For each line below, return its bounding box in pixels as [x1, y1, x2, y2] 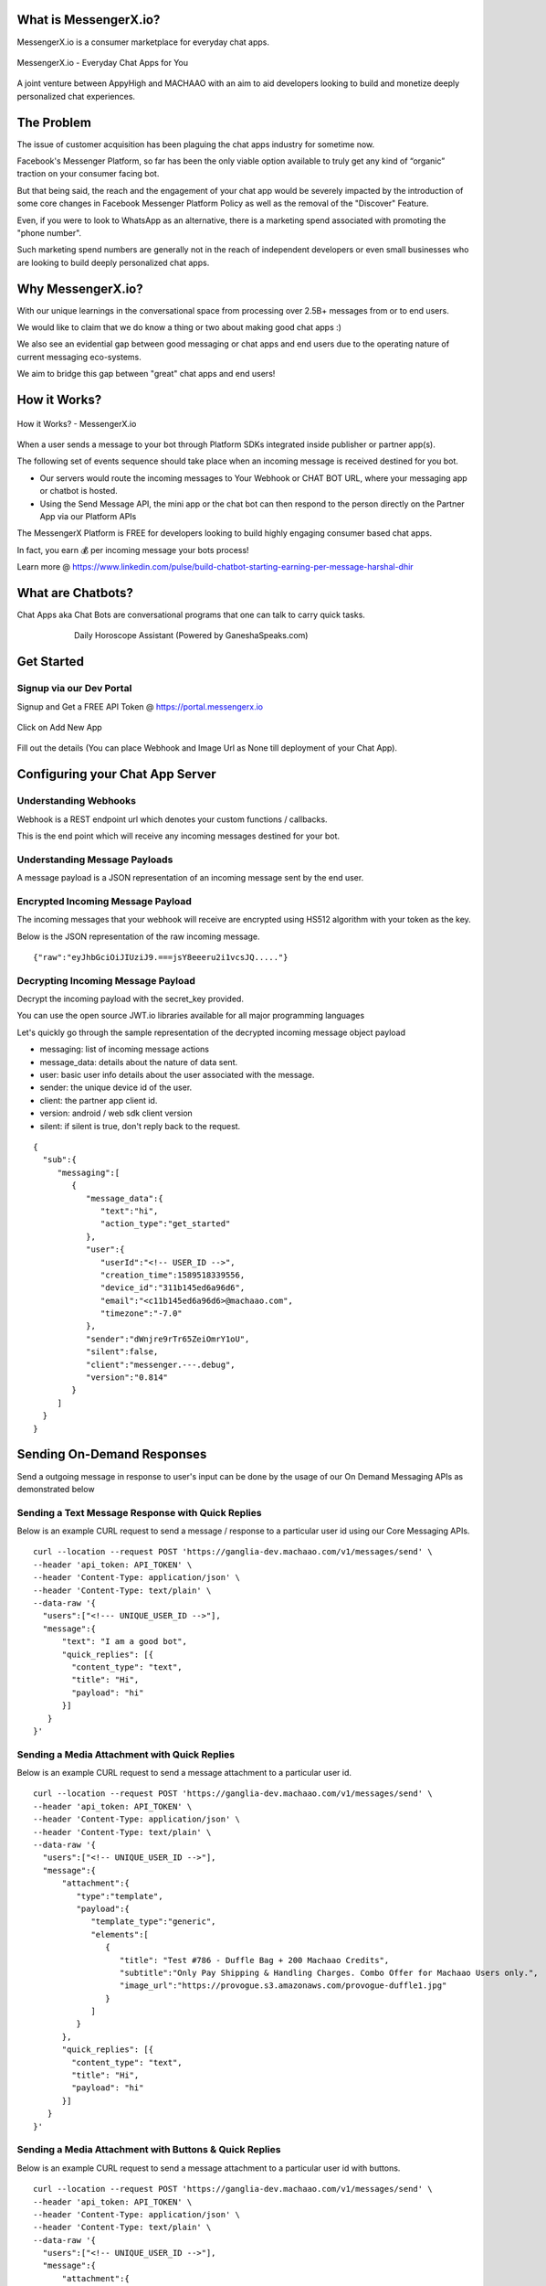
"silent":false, [85, 1347, 159, 1357]
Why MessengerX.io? [16, 281, 143, 296]
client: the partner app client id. [39, 1095, 158, 1106]
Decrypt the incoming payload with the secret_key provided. [16, 993, 244, 1005]
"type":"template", [76, 1891, 163, 1901]
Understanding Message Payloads [16, 853, 173, 866]
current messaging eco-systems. [16, 351, 142, 362]
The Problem [16, 114, 91, 130]
